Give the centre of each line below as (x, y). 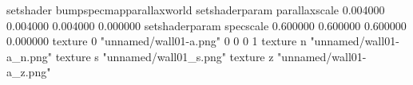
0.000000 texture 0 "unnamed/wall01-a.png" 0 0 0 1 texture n (157, 41)
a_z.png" (29, 72)
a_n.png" (29, 56)
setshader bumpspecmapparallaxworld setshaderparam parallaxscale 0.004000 (196, 10)
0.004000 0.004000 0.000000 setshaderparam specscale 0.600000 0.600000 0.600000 (206, 25)
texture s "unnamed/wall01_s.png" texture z (165, 56)
